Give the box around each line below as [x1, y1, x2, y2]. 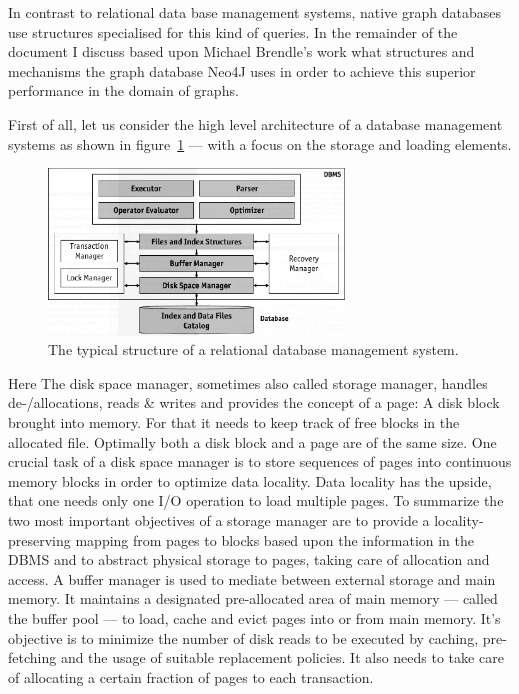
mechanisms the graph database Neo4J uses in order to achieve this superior [8, 60, 476, 81]
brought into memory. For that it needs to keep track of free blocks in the [8, 412, 460, 432]
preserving [8, 529, 71, 550]
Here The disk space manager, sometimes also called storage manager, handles [8, 372, 488, 393]
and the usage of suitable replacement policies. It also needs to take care [60, 647, 504, 668]
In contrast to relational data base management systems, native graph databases [8, 2, 501, 22]
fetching [8, 647, 57, 668]
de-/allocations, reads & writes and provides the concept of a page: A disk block [8, 392, 500, 413]
